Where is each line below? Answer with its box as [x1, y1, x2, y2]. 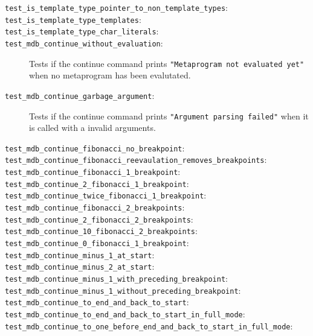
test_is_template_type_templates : [5, 13, 141, 25]
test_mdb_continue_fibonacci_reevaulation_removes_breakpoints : [5, 153, 267, 166]
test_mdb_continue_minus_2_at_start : [5, 260, 155, 273]
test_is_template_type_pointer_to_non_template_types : [5, 1, 228, 13]
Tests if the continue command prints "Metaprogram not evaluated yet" [29, 57, 305, 69]
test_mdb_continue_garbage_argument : [5, 89, 155, 101]
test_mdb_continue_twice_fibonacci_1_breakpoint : [5, 189, 207, 201]
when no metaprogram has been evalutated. [29, 69, 191, 81]
